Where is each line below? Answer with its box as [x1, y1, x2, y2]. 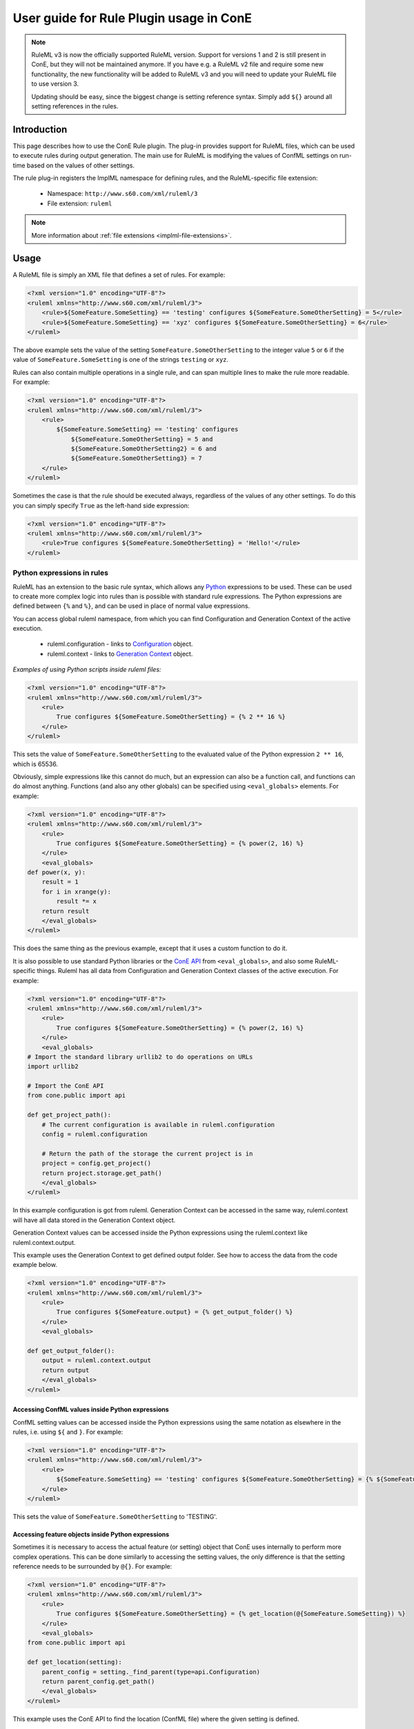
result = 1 [41, 878, 79, 886]
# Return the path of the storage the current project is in [41, 1149, 253, 1158]
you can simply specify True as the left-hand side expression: [12, 501, 190, 510]
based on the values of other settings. [26, 161, 135, 169]
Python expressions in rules [12, 568, 108, 577]
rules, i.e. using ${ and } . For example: [12, 1427, 124, 1436]
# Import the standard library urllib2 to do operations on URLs [27, 1053, 253, 1061]
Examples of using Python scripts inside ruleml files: [12, 665, 161, 674]
